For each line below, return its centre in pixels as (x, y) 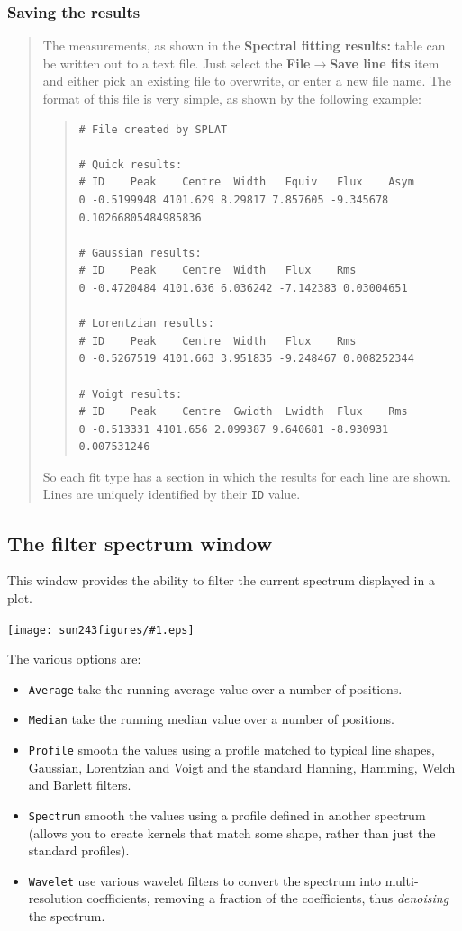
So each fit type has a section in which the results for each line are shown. (247, 476)
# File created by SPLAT (153, 129)
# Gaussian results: (140, 253)
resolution (55, 898)
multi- (402, 880)
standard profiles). (79, 850)
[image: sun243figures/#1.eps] (101, 630)
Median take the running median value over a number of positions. (211, 719)
